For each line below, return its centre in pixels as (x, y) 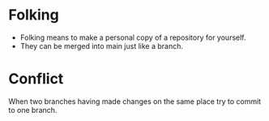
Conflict (36, 79)
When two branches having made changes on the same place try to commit (135, 101)
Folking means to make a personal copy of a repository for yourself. (133, 37)
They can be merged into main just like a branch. (102, 45)
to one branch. (33, 110)
